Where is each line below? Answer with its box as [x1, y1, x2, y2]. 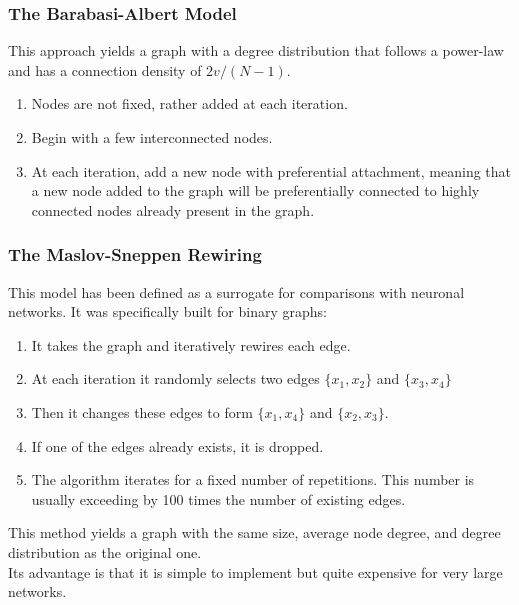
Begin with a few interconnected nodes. [31, 127, 273, 147]
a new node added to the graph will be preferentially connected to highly [31, 180, 480, 201]
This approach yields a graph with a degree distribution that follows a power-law [8, 40, 504, 61]
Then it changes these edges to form [31, 401, 253, 422]
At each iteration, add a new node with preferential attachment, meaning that [31, 160, 512, 181]
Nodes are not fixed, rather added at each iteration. [31, 93, 348, 114]
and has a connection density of [8, 59, 202, 80]
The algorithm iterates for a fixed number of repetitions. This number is [31, 469, 475, 490]
